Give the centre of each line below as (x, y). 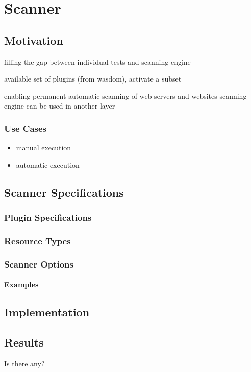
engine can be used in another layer (60, 106)
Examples (21, 285)
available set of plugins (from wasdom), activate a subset (93, 79)
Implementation (47, 312)
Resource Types (37, 240)
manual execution (44, 148)
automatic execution (48, 164)
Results (24, 342)
